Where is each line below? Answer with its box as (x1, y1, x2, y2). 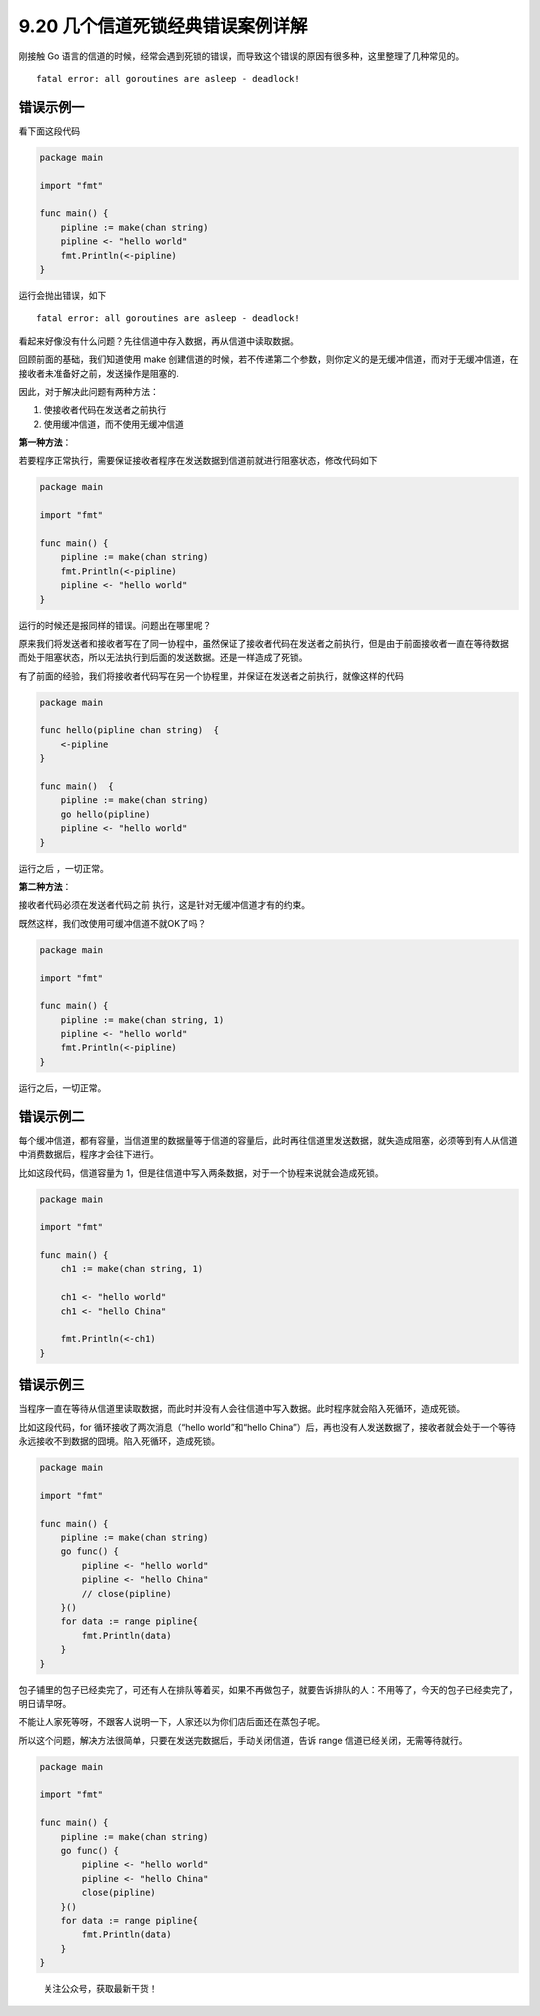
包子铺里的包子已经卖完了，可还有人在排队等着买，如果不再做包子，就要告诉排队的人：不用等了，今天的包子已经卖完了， (18, 1683, 518, 1695)
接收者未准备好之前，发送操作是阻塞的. (18, 367, 180, 379)
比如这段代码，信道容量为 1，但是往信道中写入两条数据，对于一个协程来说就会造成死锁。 (18, 1166, 384, 1179)
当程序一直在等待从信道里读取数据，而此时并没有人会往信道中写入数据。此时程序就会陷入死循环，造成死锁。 (18, 1403, 465, 1415)
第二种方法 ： (18, 880, 72, 892)
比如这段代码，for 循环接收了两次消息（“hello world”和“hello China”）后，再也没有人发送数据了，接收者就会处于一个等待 (18, 1421, 516, 1433)
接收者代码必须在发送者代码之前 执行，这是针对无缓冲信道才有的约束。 (18, 899, 310, 911)
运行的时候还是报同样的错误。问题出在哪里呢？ (18, 619, 212, 631)
